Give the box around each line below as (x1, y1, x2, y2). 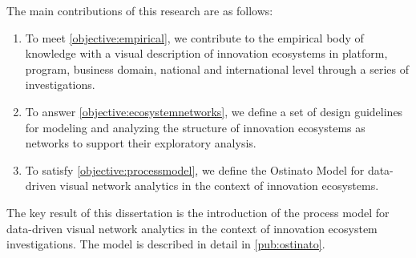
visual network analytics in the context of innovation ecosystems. (59, 177, 379, 194)
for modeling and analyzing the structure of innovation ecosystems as (25, 119, 366, 135)
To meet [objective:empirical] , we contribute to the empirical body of (25, 29, 364, 46)
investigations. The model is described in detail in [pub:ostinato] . (6, 236, 325, 252)
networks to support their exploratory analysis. (25, 135, 256, 151)
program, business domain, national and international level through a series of (25, 60, 409, 77)
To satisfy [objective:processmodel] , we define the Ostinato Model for (25, 161, 365, 178)
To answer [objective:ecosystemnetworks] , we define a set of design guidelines (25, 103, 403, 119)
